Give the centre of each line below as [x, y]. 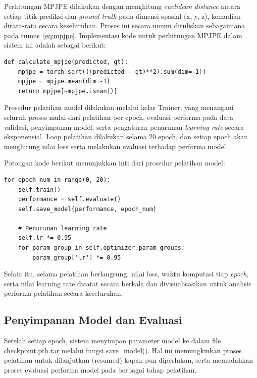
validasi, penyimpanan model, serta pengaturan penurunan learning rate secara [124, 127]
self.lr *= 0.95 [45, 238]
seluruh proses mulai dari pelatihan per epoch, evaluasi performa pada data [119, 117]
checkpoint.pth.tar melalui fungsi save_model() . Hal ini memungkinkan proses [123, 350]
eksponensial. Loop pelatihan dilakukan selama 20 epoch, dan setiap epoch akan [126, 136]
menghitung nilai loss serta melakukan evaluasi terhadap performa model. [116, 146]
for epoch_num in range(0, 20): [57, 180]
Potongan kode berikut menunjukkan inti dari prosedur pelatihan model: [115, 163]
